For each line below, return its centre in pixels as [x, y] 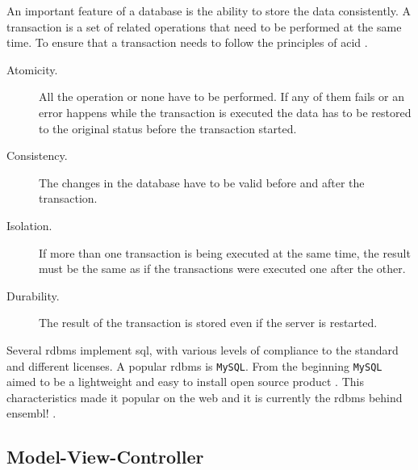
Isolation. [29, 225]
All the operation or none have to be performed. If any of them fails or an [222, 97]
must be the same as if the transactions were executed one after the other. [222, 269]
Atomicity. [32, 69]
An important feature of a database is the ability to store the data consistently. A [209, 10]
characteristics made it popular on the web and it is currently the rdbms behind [205, 397]
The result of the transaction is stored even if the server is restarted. [208, 323]
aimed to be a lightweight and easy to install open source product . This [185, 382]
